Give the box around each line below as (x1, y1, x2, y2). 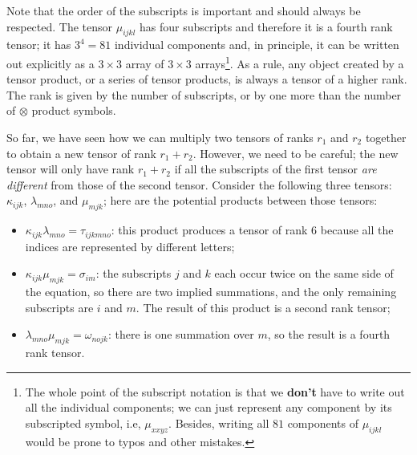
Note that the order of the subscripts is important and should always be (6, 2, 361, 18)
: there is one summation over (107, 326, 254, 343)
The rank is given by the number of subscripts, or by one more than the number (6, 86, 402, 103)
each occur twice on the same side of (214, 265, 394, 282)
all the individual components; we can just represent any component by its (25, 399, 392, 416)
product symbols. (31, 102, 116, 119)
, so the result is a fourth (267, 326, 391, 343)
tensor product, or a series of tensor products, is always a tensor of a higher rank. (6, 71, 407, 87)
